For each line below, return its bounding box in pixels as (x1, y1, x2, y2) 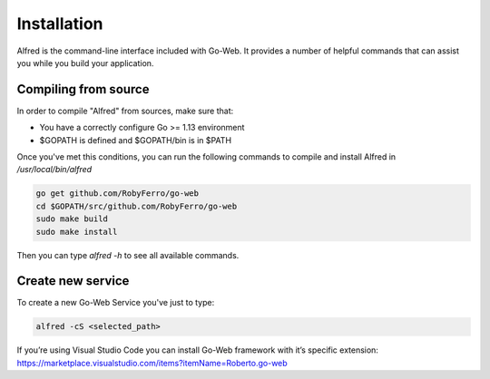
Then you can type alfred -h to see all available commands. (16, 249, 240, 260)
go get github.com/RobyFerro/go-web (35, 189, 200, 199)
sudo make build (35, 214, 109, 224)
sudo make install (35, 227, 118, 237)
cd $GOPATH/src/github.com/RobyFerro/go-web (35, 200, 238, 211)
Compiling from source (16, 82, 150, 97)
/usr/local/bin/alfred (16, 164, 93, 175)
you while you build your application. (16, 57, 154, 68)
